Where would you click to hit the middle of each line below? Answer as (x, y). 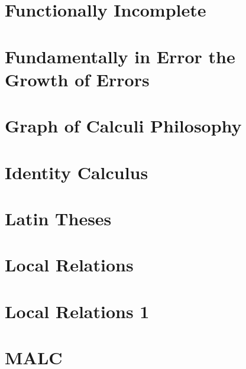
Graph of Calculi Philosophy (123, 126)
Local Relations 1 (77, 311)
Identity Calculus (77, 172)
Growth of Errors (77, 79)
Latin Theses (58, 218)
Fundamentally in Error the (120, 56)
